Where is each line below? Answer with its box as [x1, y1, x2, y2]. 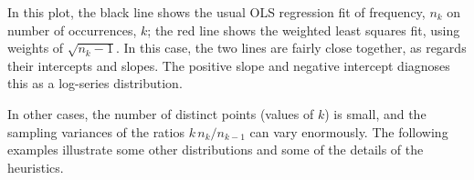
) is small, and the [324, 104, 427, 123]
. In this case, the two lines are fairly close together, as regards [116, 38, 467, 57]
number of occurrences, [7, 20, 137, 39]
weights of [7, 38, 64, 57]
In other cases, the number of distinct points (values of [7, 104, 314, 123]
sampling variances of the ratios [7, 122, 184, 141]
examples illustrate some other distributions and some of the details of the [7, 140, 424, 159]
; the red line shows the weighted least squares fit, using [147, 20, 460, 39]
